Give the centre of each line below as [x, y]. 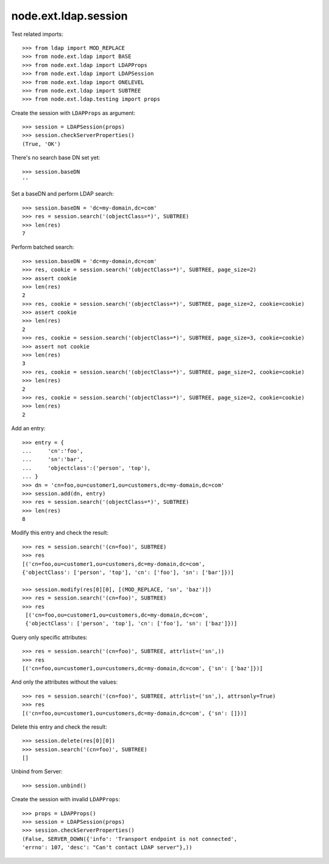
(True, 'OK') [41, 144]
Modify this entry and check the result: [60, 533]
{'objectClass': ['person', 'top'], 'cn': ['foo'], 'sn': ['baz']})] [131, 624]
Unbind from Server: [37, 771]
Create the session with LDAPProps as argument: [73, 113]
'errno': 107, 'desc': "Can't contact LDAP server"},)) [107, 848]
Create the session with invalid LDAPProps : [66, 799]
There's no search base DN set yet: [56, 158]
